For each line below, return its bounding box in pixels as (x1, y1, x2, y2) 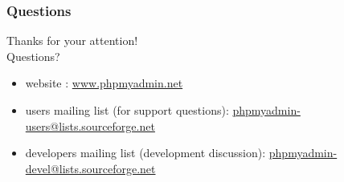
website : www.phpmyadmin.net (25, 75, 183, 91)
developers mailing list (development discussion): (25, 144, 266, 161)
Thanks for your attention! (6, 32, 138, 49)
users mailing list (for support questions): (25, 102, 229, 118)
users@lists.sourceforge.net (25, 117, 155, 134)
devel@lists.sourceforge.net (25, 160, 156, 176)
